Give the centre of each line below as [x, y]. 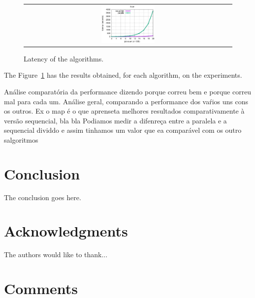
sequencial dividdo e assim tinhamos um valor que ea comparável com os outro [123, 130]
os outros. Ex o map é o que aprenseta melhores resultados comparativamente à [124, 111]
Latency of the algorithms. [64, 58]
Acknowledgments [66, 231]
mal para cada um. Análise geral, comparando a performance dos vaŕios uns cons [126, 101]
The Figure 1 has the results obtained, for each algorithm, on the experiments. [123, 75]
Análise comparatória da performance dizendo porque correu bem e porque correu [128, 91]
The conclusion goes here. [43, 197]
